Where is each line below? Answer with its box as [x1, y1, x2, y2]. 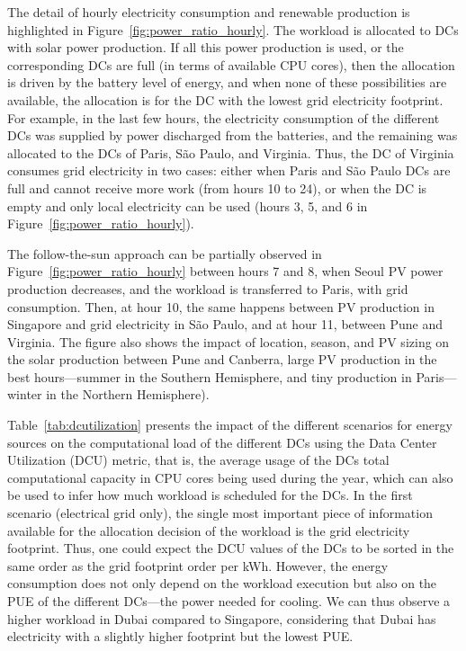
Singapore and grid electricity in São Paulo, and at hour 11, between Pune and [7, 315, 443, 334]
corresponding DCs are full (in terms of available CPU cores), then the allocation [7, 55, 455, 74]
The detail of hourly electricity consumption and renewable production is [7, 3, 410, 21]
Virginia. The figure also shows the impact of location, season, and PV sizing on [7, 332, 450, 351]
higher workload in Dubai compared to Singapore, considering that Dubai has [7, 609, 436, 628]
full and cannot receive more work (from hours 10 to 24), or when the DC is [7, 178, 427, 197]
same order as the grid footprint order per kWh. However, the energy [7, 556, 389, 575]
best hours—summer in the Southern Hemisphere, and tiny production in [7, 367, 412, 386]
